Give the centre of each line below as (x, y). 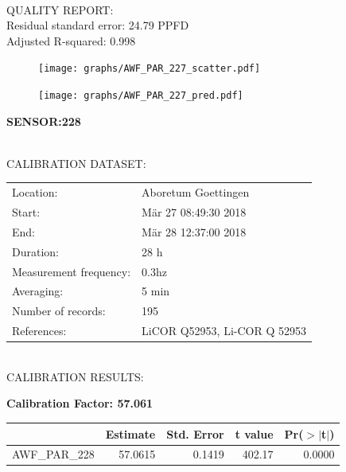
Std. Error (195, 433)
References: (39, 331)
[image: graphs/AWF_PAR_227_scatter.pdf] (150, 69)
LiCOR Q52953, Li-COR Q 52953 (224, 331)
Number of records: (59, 311)
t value (254, 433)
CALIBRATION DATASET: (76, 163)
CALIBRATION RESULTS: (75, 376)
